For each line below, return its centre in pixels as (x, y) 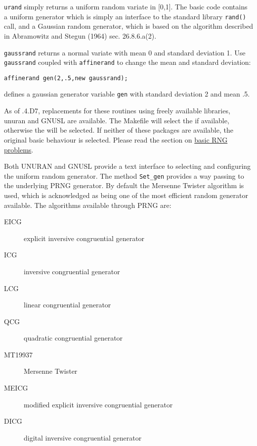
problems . (19, 149)
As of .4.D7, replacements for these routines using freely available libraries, (117, 111)
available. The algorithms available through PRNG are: (88, 205)
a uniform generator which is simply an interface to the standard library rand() (125, 16)
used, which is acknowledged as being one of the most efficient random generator (126, 195)
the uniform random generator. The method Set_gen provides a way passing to (124, 175)
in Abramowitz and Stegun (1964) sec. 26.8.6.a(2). (80, 35)
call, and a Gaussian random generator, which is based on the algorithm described (128, 26)
